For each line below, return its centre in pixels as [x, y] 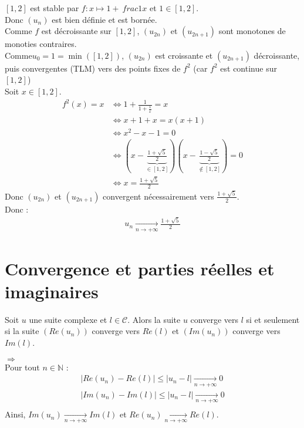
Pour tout [22, 367]
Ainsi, [15, 414]
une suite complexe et [68, 319]
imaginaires [52, 291]
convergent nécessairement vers [158, 196]
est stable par [55, 8]
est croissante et [184, 55]
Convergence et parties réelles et [140, 268]
